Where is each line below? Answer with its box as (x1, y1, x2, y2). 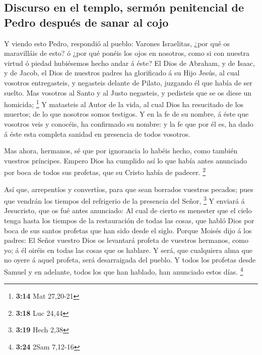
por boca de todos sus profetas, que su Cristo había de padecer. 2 (4, 165, 206, 178)
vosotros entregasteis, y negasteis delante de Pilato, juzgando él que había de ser (4, 77, 252, 87)
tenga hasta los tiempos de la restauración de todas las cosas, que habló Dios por (4, 215, 254, 226)
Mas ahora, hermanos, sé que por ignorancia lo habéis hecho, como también (4, 145, 238, 156)
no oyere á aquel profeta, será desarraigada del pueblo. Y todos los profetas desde (4, 254, 256, 265)
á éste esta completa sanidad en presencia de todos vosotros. (4, 128, 190, 139)
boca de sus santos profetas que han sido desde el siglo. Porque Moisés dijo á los (4, 225, 252, 235)
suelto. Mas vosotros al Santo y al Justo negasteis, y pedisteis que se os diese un (4, 87, 252, 98)
